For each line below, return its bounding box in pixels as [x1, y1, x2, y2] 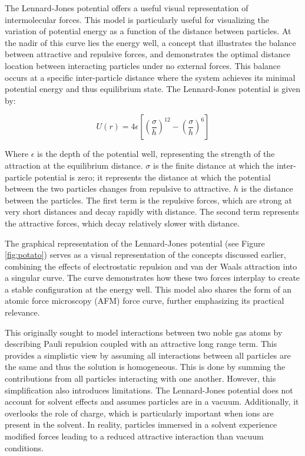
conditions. [5, 441, 44, 454]
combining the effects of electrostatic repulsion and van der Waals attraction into [5, 260, 297, 272]
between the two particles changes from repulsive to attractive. [5, 182, 231, 195]
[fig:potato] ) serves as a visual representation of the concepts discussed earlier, [5, 248, 286, 261]
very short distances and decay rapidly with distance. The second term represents [5, 205, 299, 218]
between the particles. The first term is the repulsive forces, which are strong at [5, 193, 292, 206]
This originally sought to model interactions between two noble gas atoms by [5, 326, 283, 338]
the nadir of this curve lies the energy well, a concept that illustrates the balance [5, 36, 296, 48]
